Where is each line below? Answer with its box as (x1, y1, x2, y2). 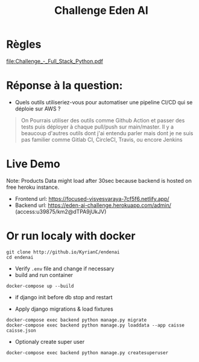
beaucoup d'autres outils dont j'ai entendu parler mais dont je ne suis (21, 129, 194, 136)
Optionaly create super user (14, 338, 85, 345)
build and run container (14, 271, 74, 278)
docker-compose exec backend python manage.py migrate (6, 317, 147, 323)
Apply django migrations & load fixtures (14, 305, 113, 313)
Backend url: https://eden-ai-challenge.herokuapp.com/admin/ (14, 202, 172, 209)
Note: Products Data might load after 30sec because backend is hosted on (6, 177, 192, 184)
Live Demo (6, 157, 60, 171)
